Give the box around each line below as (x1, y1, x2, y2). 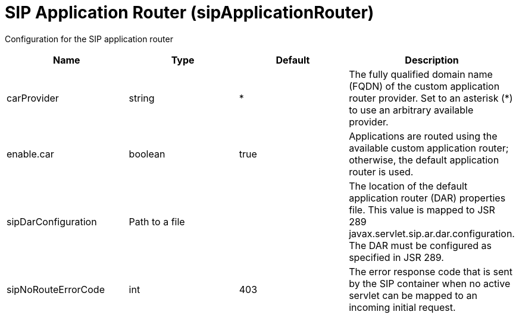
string (129, 92, 155, 104)
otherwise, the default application (349, 153, 499, 166)
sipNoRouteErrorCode (7, 283, 105, 295)
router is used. (349, 165, 414, 178)
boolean (129, 147, 165, 160)
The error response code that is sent (349, 265, 512, 278)
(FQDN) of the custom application (349, 80, 500, 92)
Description (405, 53, 459, 66)
